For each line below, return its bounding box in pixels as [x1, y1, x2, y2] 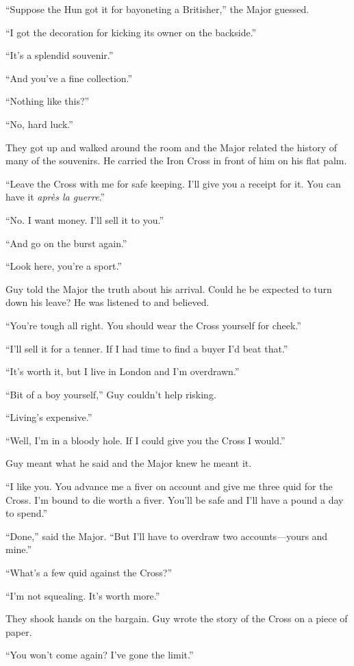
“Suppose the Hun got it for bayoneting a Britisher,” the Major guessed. [5, 2, 309, 16]
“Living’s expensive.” [5, 410, 92, 424]
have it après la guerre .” [5, 190, 105, 204]
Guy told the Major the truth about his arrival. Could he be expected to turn [5, 281, 332, 296]
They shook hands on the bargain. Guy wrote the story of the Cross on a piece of [5, 611, 348, 626]
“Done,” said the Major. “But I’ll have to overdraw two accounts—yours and [5, 528, 328, 543]
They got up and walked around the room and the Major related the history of [5, 140, 338, 154]
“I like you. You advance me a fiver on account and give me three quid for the [5, 479, 333, 494]
